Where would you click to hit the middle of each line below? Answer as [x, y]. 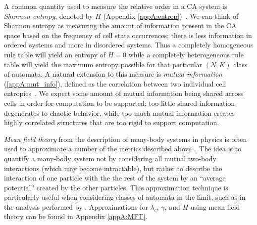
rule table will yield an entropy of [55, 54]
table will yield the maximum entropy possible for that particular [103, 64]
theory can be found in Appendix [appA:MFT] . [76, 216]
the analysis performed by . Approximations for [76, 206]
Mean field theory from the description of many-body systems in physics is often [126, 139]
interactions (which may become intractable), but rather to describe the [113, 168]
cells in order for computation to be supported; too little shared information [120, 103]
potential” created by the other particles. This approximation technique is [116, 187]
